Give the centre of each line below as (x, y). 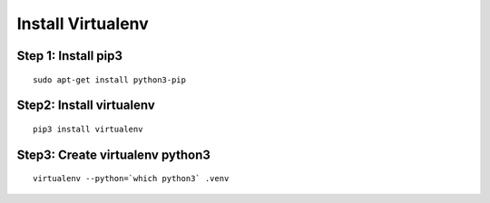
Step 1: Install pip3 (69, 56)
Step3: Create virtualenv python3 (113, 155)
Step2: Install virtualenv (86, 106)
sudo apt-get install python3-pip (109, 80)
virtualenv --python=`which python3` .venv (131, 179)
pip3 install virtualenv (88, 129)
